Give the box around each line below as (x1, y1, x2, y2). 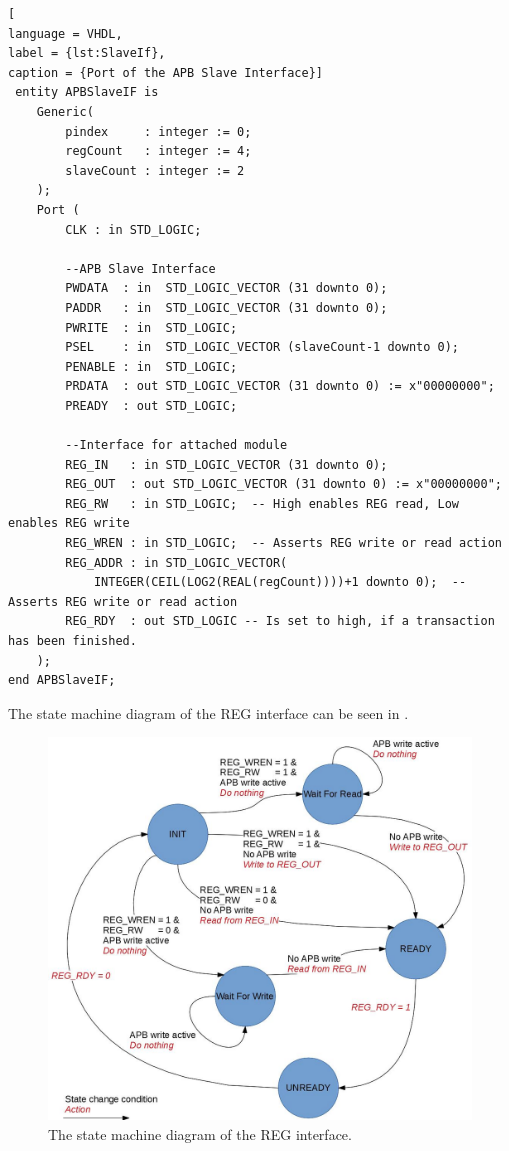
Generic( (36, 104, 94, 119)
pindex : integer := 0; (65, 124, 252, 139)
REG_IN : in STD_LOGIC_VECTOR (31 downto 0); (65, 457, 388, 472)
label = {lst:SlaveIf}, (8, 46, 166, 61)
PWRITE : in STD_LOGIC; (65, 320, 238, 335)
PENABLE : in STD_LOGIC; (65, 359, 238, 374)
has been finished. (8, 634, 137, 648)
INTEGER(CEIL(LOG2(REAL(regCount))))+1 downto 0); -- (93, 575, 467, 590)
